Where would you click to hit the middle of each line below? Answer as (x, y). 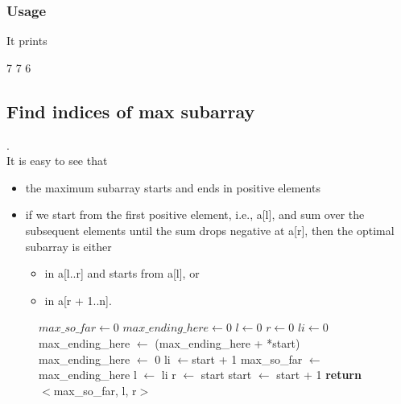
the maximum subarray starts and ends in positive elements (173, 187)
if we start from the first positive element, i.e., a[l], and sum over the (195, 214)
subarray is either (68, 246)
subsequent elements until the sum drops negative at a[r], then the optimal (210, 230)
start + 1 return (319, 375)
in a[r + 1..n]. (78, 300)
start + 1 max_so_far (247, 359)
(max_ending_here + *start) (227, 342)
